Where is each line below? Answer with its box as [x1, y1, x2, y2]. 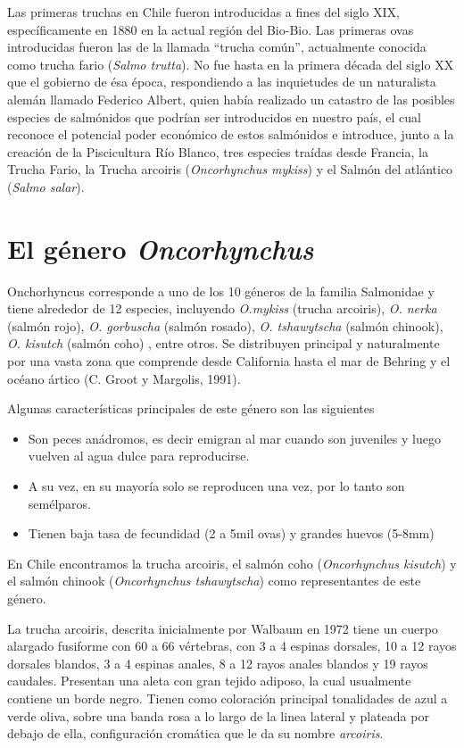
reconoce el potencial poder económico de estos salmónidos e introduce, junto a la [7, 125, 454, 144]
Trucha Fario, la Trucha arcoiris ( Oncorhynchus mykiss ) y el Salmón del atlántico [7, 160, 453, 179]
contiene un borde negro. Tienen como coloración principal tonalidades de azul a [7, 688, 448, 707]
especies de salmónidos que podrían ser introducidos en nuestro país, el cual [7, 107, 421, 126]
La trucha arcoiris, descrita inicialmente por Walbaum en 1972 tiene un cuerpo [7, 619, 438, 637]
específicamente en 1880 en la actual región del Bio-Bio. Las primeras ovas [7, 20, 414, 38]
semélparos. [28, 494, 91, 512]
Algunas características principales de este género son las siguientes [7, 399, 375, 418]
